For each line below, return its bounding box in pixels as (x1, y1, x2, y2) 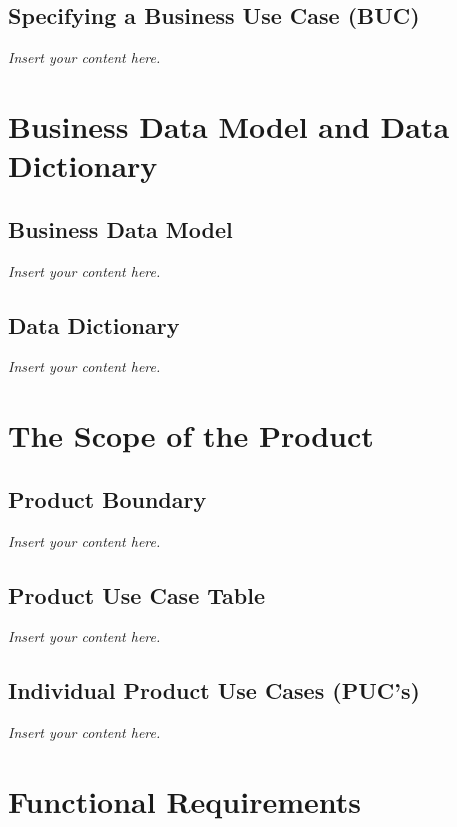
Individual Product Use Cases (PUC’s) (8, 675, 420, 706)
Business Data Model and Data (8, 105, 450, 146)
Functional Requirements (8, 780, 361, 821)
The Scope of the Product (8, 415, 374, 456)
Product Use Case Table (8, 579, 265, 610)
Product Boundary (8, 483, 207, 514)
